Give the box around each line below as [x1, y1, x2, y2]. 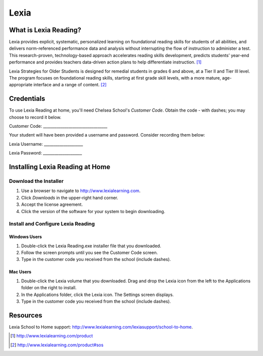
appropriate [9, 82, 33, 88]
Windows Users [9, 234, 42, 240]
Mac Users [9, 269, 32, 275]
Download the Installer [9, 178, 64, 185]
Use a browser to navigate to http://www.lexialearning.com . [21, 188, 141, 194]
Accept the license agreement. [21, 201, 83, 207]
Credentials [9, 95, 45, 103]
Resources [9, 311, 42, 319]
